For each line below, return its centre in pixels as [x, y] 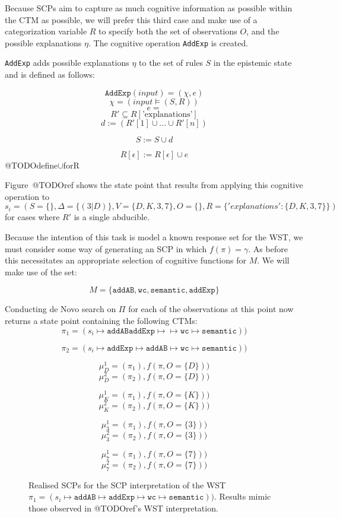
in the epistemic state [252, 63]
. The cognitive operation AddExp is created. [169, 42]
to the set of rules [171, 63]
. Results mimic [243, 496]
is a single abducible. [112, 217]
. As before [268, 248]
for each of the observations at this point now [211, 309]
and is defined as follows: [50, 74]
